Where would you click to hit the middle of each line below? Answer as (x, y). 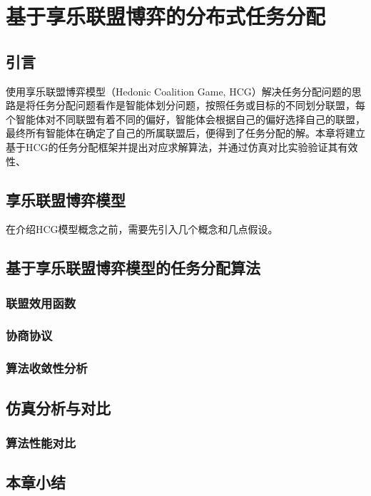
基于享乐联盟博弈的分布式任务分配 (166, 16)
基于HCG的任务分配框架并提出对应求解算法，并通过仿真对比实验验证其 (172, 146)
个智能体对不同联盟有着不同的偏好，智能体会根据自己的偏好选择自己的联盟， (185, 119)
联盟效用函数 (41, 303)
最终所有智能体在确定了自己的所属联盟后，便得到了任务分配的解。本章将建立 (185, 133)
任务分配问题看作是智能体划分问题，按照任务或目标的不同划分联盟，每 (200, 105)
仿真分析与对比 (58, 407)
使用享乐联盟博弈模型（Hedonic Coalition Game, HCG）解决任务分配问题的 (179, 91)
